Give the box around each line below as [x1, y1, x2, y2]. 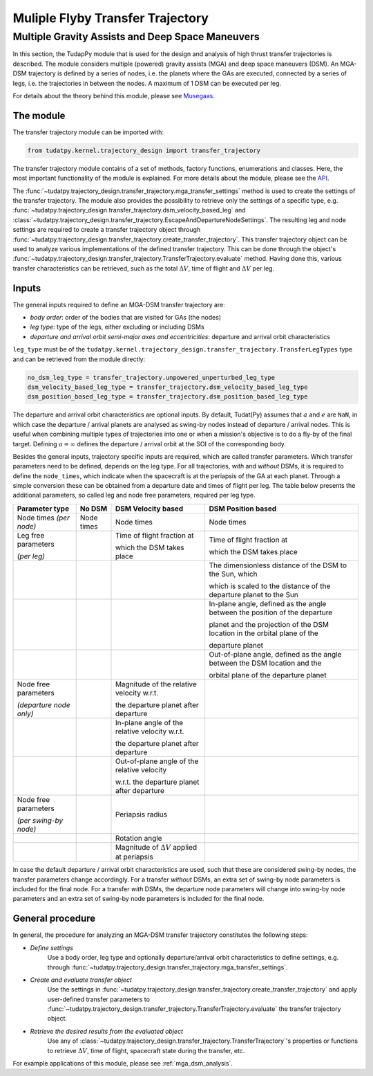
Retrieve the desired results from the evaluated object [30, 1027, 183, 1035]
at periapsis [115, 852, 153, 861]
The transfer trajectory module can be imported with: [12, 128, 164, 136]
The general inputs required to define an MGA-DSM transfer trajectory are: [12, 300, 226, 309]
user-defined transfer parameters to [47, 995, 150, 1003]
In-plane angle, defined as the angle [209, 599, 327, 608]
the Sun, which [209, 569, 258, 578]
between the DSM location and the [209, 658, 322, 668]
